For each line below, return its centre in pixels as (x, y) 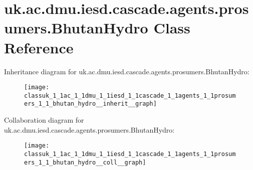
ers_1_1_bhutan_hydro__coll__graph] (85, 162)
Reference (39, 47)
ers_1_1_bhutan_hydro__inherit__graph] (90, 104)
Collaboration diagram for (44, 120)
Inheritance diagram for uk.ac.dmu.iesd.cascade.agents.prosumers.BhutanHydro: (127, 71)
